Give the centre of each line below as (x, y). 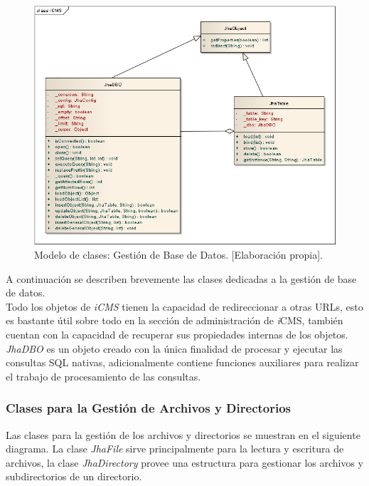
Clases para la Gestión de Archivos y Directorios (149, 408)
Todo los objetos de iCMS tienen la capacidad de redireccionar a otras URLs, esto (184, 306)
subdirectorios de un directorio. (74, 476)
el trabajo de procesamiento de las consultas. (103, 376)
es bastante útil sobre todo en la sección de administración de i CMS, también (175, 320)
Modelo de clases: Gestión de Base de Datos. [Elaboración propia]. (178, 255)
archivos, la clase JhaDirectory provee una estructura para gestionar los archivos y (185, 462)
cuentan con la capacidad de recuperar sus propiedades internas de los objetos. (177, 334)
